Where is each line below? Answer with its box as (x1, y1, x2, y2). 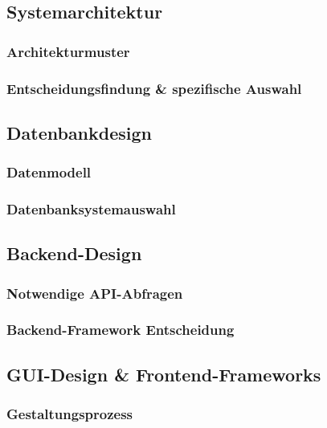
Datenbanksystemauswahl (6, 199, 176, 219)
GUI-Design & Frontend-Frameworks (6, 361, 321, 386)
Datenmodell (6, 162, 92, 182)
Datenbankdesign (6, 120, 152, 145)
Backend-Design (6, 241, 142, 266)
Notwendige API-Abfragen (6, 283, 183, 303)
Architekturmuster (6, 41, 130, 61)
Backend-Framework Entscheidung (6, 320, 235, 340)
